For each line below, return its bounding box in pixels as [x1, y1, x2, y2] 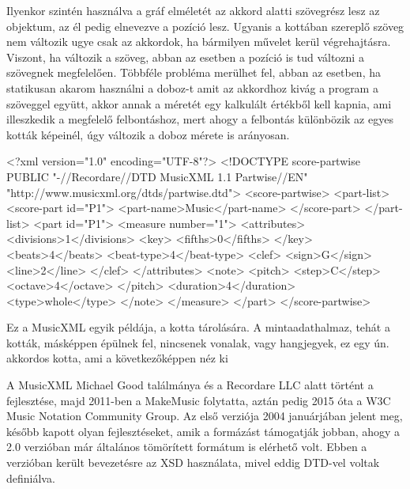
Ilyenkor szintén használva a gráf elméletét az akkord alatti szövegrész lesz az [6, 2, 380, 18]
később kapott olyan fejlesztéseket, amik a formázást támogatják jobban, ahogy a [6, 423, 401, 439]
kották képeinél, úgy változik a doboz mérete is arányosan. [6, 126, 290, 142]
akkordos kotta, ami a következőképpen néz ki [6, 350, 228, 366]
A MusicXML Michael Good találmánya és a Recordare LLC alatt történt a [6, 377, 374, 393]
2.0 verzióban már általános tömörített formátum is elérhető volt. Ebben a [6, 438, 367, 455]
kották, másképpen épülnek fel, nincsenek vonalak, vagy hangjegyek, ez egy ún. [6, 334, 389, 351]
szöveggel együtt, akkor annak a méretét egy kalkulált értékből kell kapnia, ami [6, 95, 392, 112]
